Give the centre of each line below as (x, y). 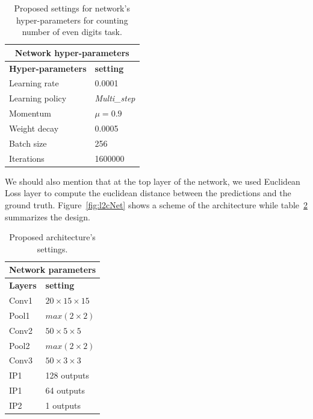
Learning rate (34, 83)
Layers (23, 285)
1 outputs (63, 405)
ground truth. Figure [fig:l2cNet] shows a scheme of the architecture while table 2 (156, 204)
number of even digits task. (72, 32)
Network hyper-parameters (72, 52)
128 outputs (67, 375)
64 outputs (65, 390)
